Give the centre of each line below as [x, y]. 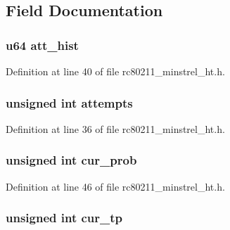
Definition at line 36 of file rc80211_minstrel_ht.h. [115, 128]
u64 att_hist [42, 45]
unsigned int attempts [69, 102]
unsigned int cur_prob [71, 160]
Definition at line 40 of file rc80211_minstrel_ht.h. [115, 71]
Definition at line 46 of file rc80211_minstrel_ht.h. [115, 186]
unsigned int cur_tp [64, 218]
